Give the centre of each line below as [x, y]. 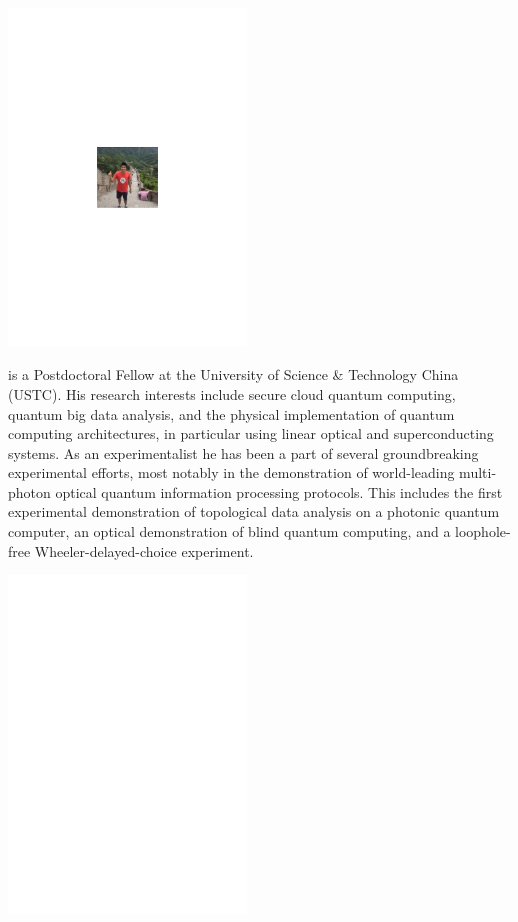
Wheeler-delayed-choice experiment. [144, 550]
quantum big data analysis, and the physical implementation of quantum [231, 413]
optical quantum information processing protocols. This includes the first [279, 491]
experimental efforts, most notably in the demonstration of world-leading [231, 472]
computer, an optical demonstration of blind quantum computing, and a [229, 531]
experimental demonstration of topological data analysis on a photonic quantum [254, 511]
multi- [478, 472]
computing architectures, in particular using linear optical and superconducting [251, 433]
